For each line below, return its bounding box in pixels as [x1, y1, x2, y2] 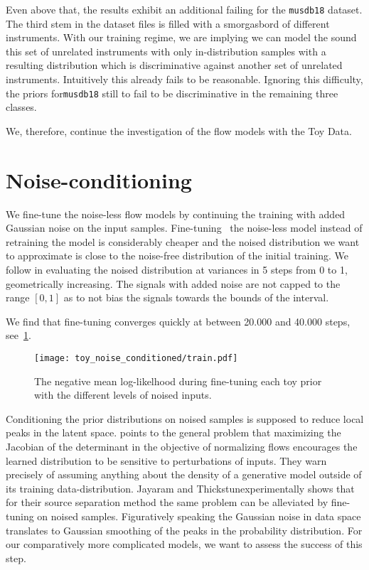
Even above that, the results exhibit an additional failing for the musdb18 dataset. [6, 2, 363, 16]
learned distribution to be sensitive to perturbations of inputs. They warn [6, 453, 327, 468]
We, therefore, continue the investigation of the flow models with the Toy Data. [6, 123, 352, 138]
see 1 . [6, 328, 31, 343]
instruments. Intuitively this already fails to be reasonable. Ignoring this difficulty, [6, 72, 363, 87]
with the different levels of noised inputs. [34, 387, 212, 402]
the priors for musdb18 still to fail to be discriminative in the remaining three [6, 85, 338, 100]
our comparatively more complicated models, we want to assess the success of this [6, 537, 363, 552]
